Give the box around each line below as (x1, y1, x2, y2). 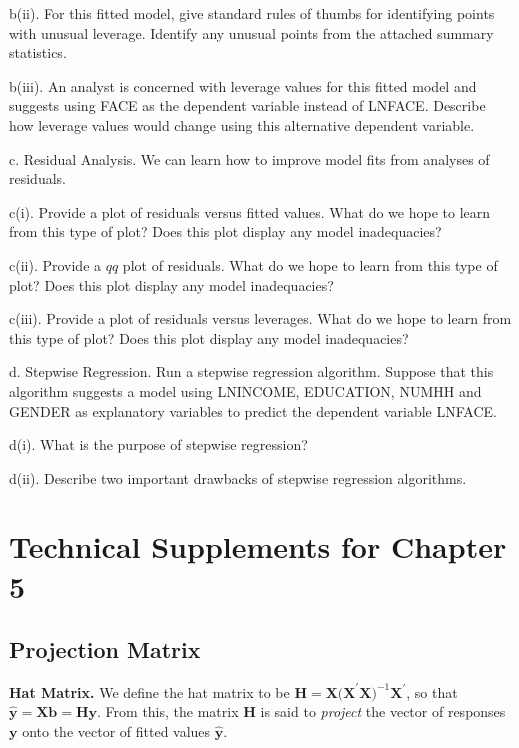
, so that (406, 681, 458, 702)
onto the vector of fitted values (22, 720, 211, 741)
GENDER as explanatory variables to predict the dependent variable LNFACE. (9, 400, 497, 421)
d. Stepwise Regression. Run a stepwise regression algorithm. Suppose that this (9, 361, 494, 382)
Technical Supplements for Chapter (9, 526, 507, 567)
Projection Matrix (9, 634, 201, 665)
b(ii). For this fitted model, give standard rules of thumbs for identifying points (9, 3, 495, 23)
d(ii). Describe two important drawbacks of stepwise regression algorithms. (9, 467, 467, 488)
